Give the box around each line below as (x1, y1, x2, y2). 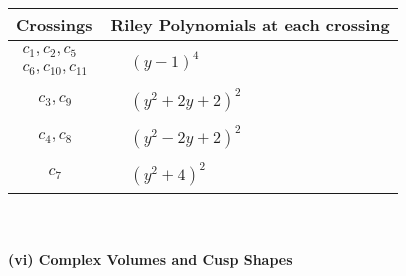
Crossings (16, 13, 93, 36)
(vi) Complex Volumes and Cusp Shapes (8, 248, 293, 269)
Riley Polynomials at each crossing (110, 13, 390, 36)
